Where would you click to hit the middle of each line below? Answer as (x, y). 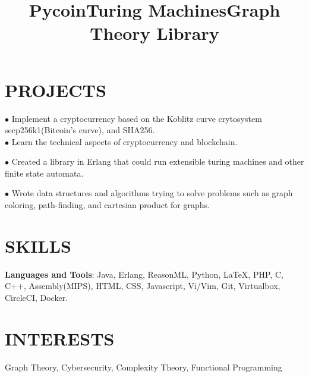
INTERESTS (60, 338)
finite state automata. (44, 173)
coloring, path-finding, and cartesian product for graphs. (107, 205)
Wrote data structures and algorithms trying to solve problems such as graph (152, 193)
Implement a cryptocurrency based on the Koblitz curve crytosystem (137, 118)
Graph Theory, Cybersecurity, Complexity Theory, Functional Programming (144, 367)
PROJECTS (56, 89)
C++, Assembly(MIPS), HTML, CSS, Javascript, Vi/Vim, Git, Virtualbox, (143, 286)
